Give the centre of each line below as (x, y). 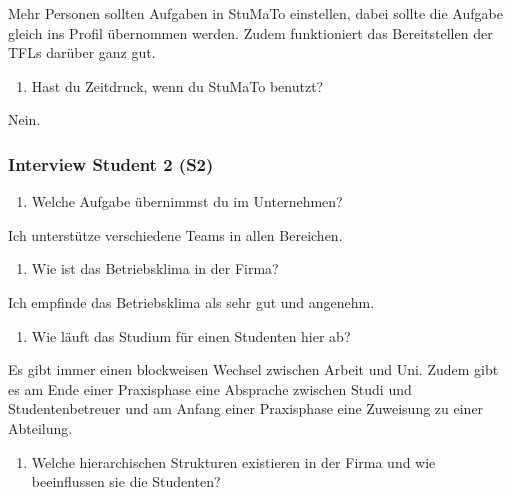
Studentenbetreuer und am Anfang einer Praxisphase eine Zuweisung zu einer (246, 408)
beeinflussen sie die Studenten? (126, 481)
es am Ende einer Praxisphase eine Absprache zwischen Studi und (210, 388)
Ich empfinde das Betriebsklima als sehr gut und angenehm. (191, 301)
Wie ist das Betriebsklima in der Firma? (155, 268)
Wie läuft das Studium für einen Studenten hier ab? (191, 335)
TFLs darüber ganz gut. (82, 52)
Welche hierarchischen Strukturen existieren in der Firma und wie (233, 461)
